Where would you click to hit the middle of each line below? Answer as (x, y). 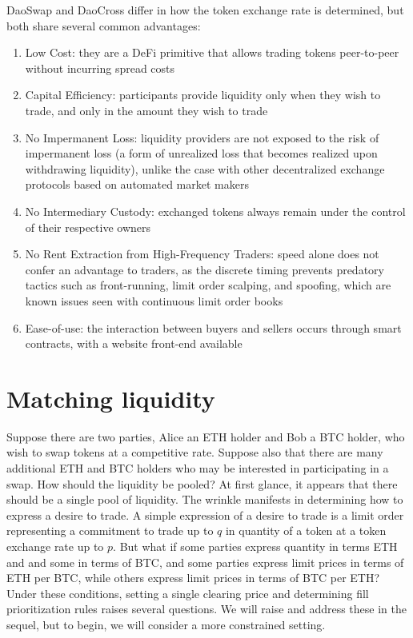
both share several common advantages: (104, 25)
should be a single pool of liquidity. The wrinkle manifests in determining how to (205, 499)
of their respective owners (88, 227)
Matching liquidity (111, 398)
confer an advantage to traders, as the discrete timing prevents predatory (204, 269)
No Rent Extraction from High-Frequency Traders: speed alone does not (202, 254)
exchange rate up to (55, 546)
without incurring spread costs (100, 68)
